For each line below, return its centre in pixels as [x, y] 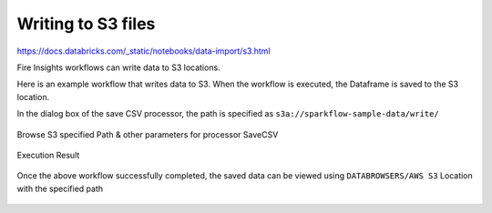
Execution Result [48, 155]
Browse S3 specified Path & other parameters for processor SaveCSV [148, 134]
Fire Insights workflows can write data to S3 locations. [118, 67]
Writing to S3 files [86, 24]
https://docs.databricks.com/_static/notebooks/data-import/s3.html [143, 51]
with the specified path [60, 188]
